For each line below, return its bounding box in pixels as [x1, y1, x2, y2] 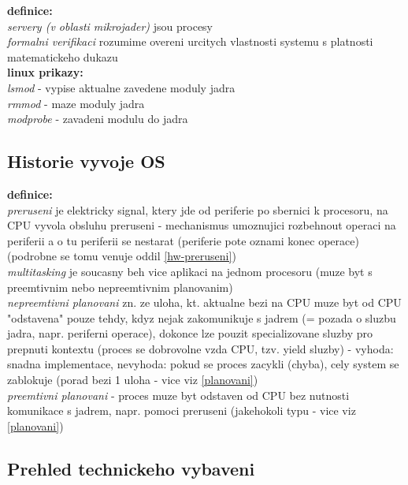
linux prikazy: [7, 64, 83, 80]
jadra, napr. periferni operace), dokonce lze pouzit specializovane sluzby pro [7, 325, 373, 341]
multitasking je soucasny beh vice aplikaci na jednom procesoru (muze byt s [7, 263, 373, 279]
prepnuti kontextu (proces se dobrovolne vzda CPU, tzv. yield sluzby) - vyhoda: [7, 340, 394, 356]
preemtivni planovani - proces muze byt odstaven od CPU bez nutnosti [7, 386, 350, 403]
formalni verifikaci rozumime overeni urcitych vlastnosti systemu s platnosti [7, 33, 373, 50]
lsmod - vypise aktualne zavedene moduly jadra [7, 79, 236, 95]
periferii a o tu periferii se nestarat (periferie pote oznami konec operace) [7, 232, 359, 248]
